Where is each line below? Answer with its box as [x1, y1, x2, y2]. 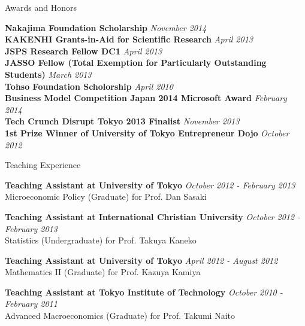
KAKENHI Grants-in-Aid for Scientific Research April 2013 [5, 33, 253, 45]
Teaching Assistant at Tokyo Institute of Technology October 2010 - [5, 285, 283, 298]
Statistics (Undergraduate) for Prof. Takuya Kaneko [5, 234, 197, 246]
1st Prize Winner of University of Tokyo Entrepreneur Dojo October [5, 126, 289, 139]
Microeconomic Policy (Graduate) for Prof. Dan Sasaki [5, 190, 207, 203]
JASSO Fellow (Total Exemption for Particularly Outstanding [5, 56, 267, 69]
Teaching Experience [5, 159, 81, 171]
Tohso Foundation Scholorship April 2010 [5, 80, 173, 92]
